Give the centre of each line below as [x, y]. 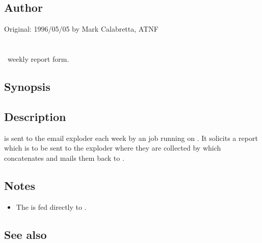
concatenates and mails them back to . [64, 157]
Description [35, 116]
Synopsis [27, 86]
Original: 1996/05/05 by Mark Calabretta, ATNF [81, 29]
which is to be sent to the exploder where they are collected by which [113, 148]
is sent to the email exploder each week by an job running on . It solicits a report [131, 138]
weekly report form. [38, 58]
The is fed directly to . [51, 206]
